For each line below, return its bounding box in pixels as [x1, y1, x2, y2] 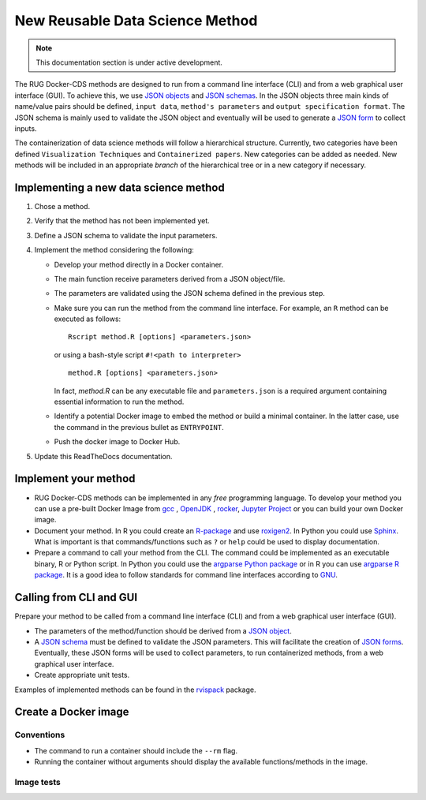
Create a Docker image [14, 705, 129, 719]
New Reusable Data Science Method [14, 12, 258, 29]
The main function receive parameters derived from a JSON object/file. [54, 274, 286, 283]
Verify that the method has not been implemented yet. [34, 216, 210, 226]
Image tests [14, 776, 61, 787]
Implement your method [14, 472, 136, 485]
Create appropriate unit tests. [34, 671, 130, 680]
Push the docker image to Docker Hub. [54, 437, 181, 447]
